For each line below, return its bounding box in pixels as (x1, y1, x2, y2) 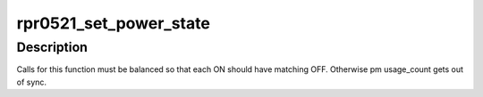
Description (16, 39, 89, 55)
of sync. (16, 77, 47, 87)
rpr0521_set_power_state (16, 13, 210, 33)
